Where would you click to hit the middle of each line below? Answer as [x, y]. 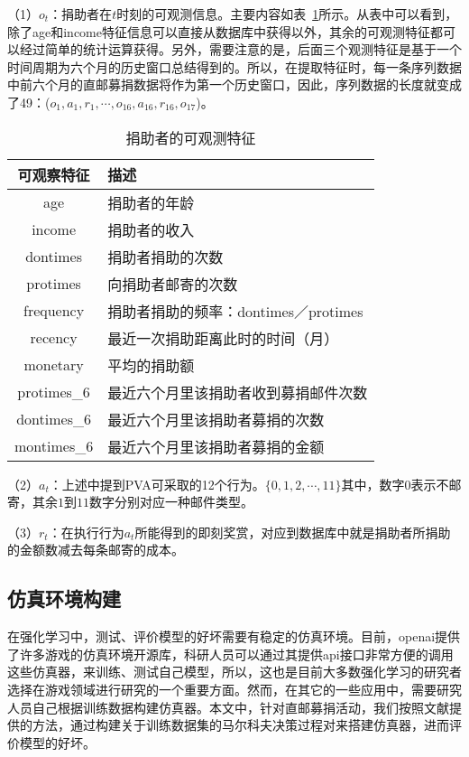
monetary [54, 365]
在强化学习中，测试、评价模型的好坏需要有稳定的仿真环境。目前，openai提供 [234, 636]
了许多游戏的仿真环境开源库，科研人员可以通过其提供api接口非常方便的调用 [230, 654]
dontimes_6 [54, 419]
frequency [54, 311]
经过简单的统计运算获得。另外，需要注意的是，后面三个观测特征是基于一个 [240, 49]
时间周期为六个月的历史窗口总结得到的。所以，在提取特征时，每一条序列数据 [234, 66]
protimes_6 [54, 392]
